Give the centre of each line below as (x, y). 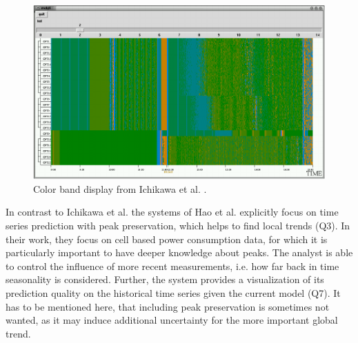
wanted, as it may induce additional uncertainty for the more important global (172, 320)
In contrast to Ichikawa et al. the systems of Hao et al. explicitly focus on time (172, 212)
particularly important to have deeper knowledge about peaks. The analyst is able (179, 252)
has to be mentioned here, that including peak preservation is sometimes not (168, 306)
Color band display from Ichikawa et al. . (120, 188)
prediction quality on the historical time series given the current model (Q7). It (173, 292)
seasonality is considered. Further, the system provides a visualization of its (165, 279)
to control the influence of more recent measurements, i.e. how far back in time (172, 266)
